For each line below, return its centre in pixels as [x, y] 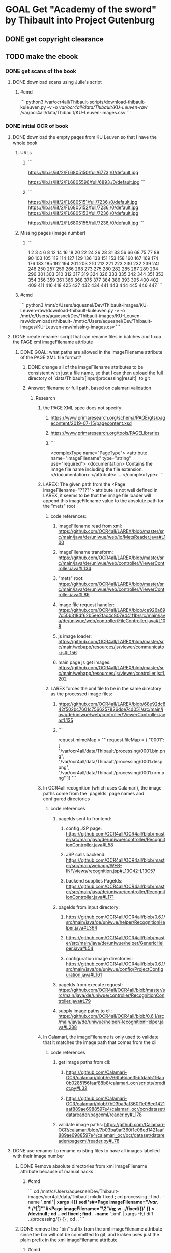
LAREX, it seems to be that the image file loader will [97, 495]
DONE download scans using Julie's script [57, 82]
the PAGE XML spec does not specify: [83, 408]
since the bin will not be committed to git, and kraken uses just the [90, 1235]
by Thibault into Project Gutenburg [80, 20]
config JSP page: [84, 828]
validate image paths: [81, 1124]
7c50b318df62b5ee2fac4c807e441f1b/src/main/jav [112, 615]
